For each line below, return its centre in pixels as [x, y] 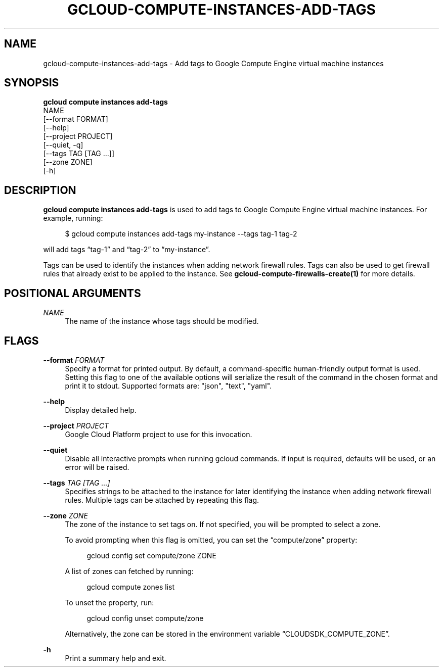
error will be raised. [97, 467]
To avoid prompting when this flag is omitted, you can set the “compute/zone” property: [211, 540]
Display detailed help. [101, 410]
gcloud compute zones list [131, 587]
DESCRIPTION [40, 190]
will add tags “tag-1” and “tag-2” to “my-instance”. [127, 250]
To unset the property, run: [109, 602]
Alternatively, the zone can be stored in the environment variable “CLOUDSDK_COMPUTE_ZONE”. [227, 634]
